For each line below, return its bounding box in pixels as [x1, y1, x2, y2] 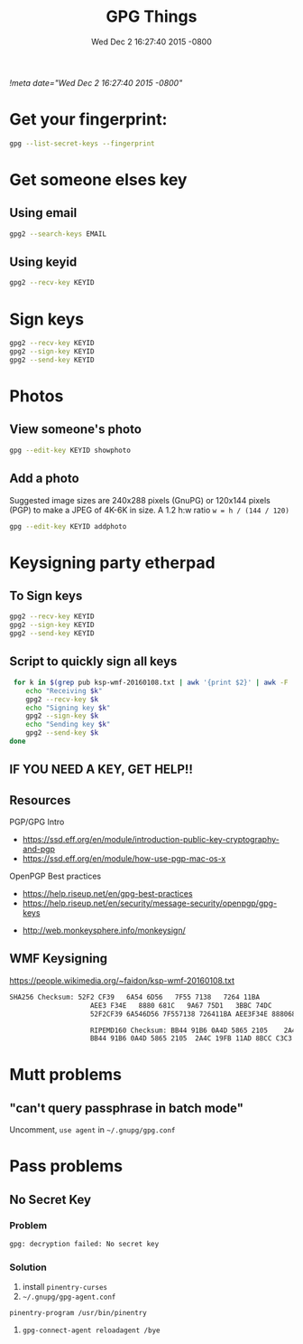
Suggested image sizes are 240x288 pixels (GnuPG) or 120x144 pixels [9, 494, 271, 505]
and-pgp [22, 843, 56, 855]
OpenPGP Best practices [9, 870, 102, 882]
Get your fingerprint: [9, 109, 168, 130]
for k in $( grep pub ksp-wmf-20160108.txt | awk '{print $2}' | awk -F [13, 678, 289, 687]
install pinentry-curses [22, 1282, 108, 1292]
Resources [9, 793, 71, 808]
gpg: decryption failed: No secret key [9, 1240, 160, 1249]
